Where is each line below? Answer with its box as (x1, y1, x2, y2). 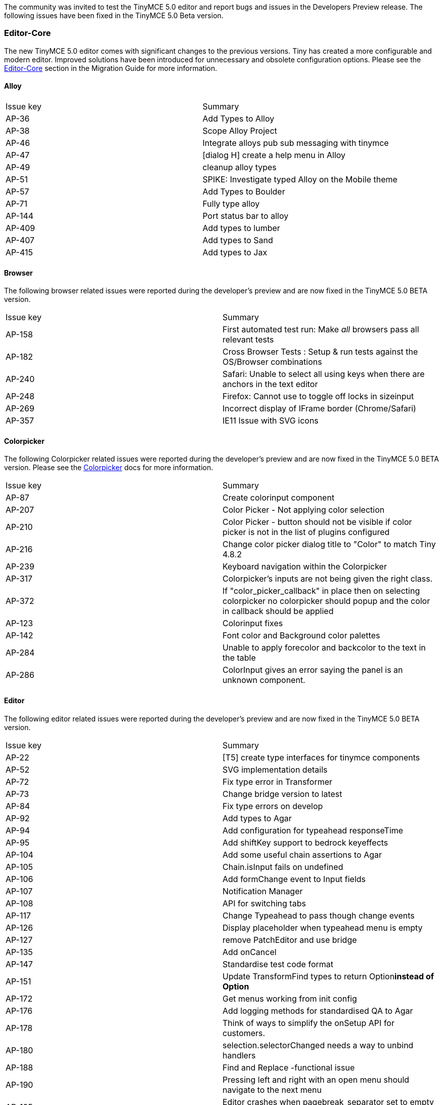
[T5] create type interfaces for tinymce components (223, 752, 420, 763)
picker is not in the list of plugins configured (223, 527, 390, 538)
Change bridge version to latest (223, 788, 342, 799)
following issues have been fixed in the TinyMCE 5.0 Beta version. (4, 11, 224, 20)
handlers (223, 1050, 256, 1060)
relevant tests (223, 334, 274, 345)
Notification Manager (223, 886, 303, 896)
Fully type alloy (202, 198, 260, 209)
